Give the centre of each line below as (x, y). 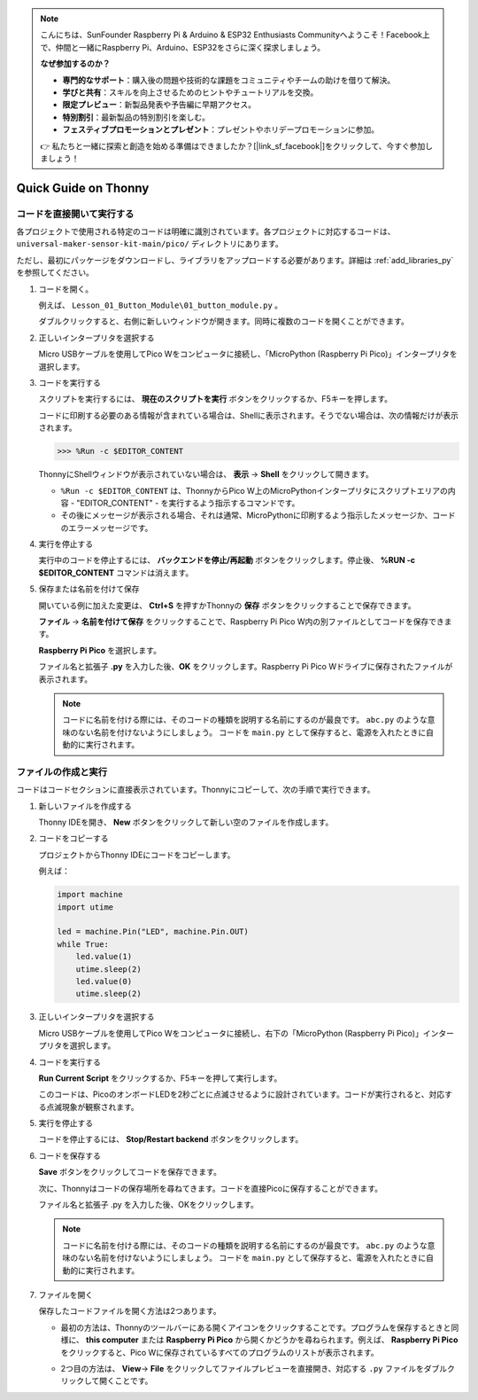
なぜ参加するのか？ (75, 64)
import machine (90, 895)
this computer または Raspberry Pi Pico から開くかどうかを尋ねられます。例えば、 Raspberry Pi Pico (272, 1340)
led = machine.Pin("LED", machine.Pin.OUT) (153, 932)
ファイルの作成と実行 (62, 771)
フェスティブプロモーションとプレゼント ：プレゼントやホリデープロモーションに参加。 (221, 129)
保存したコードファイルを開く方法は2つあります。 (130, 1311)
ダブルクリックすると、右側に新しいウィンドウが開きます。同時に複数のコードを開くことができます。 (224, 321)
